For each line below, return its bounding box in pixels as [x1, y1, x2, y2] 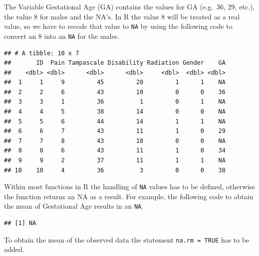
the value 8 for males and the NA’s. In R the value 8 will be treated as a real [4, 11, 240, 21]
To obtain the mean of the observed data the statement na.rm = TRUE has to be [4, 234, 250, 245]
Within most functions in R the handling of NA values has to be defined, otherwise [4, 181, 256, 192]
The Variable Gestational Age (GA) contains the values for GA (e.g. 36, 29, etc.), [4, 1, 255, 11]
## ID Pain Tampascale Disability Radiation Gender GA [4, 59, 226, 67]
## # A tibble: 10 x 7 [4, 49, 79, 57]
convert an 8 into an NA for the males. [4, 30, 120, 41]
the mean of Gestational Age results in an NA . [4, 201, 144, 211]
